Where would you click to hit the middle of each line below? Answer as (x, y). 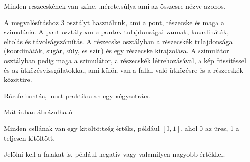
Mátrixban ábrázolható (38, 112)
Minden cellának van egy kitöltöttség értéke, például (82, 128)
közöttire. (18, 79)
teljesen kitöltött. (30, 138)
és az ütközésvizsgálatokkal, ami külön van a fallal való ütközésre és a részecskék (124, 70)
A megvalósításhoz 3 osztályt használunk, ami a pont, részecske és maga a (114, 22)
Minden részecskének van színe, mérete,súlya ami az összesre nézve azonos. (115, 6)
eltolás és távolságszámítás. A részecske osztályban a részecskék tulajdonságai (119, 41)
